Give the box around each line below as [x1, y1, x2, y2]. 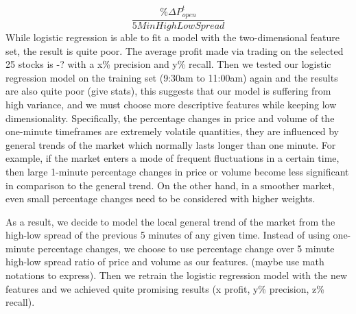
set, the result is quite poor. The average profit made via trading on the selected [5, 43, 344, 58]
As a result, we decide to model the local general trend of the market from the [5, 214, 335, 228]
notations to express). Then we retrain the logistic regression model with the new [5, 268, 348, 282]
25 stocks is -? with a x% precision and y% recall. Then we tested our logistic [5, 57, 331, 71]
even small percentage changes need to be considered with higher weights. [5, 191, 316, 206]
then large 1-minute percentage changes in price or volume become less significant [5, 164, 349, 178]
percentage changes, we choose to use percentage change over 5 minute [38, 241, 335, 255]
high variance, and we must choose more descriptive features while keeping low [5, 97, 337, 111]
